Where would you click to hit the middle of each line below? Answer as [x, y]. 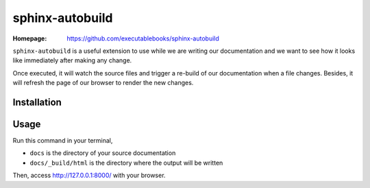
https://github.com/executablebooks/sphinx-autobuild [143, 38]
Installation [37, 102]
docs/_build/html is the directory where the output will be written [126, 163]
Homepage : [30, 38]
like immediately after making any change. [72, 60]
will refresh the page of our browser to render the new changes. [103, 83]
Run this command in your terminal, [63, 141]
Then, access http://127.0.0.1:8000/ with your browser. [89, 176]
